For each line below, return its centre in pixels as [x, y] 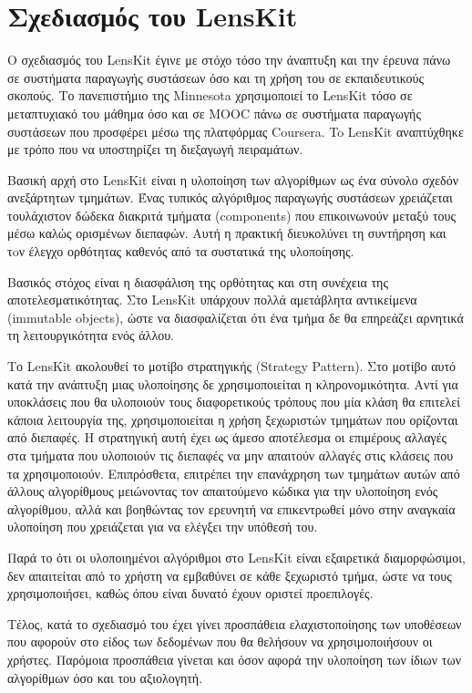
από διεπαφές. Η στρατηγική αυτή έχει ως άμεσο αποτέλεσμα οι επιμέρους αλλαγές [227, 437]
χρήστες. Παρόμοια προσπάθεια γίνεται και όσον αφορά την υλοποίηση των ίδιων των [234, 659]
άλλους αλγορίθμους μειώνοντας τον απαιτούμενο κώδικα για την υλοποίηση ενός [223, 491]
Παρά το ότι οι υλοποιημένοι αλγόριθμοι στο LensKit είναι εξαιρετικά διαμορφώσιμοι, [236, 557]
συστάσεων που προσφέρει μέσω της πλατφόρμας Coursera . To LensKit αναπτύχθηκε [236, 131]
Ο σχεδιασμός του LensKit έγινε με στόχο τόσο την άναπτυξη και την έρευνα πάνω [229, 60]
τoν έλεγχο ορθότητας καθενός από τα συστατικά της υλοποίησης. [181, 251]
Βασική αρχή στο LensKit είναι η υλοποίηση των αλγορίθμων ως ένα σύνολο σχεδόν [233, 179]
